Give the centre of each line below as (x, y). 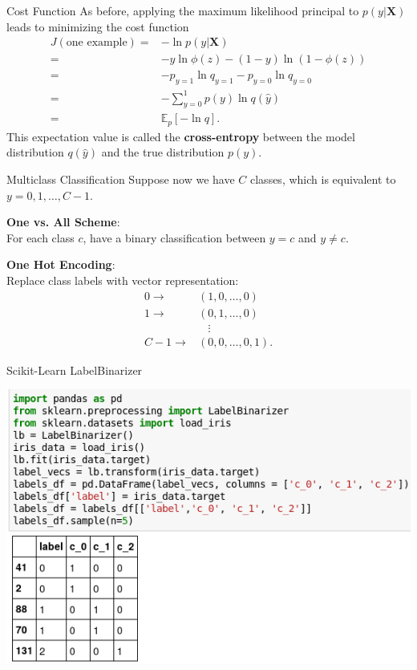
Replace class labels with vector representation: (123, 280)
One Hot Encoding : (61, 264)
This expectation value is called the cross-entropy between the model (181, 136)
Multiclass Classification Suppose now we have (121, 179)
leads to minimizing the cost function (98, 26)
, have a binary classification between (174, 237)
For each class (40, 237)
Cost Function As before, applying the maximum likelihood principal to (183, 10)
